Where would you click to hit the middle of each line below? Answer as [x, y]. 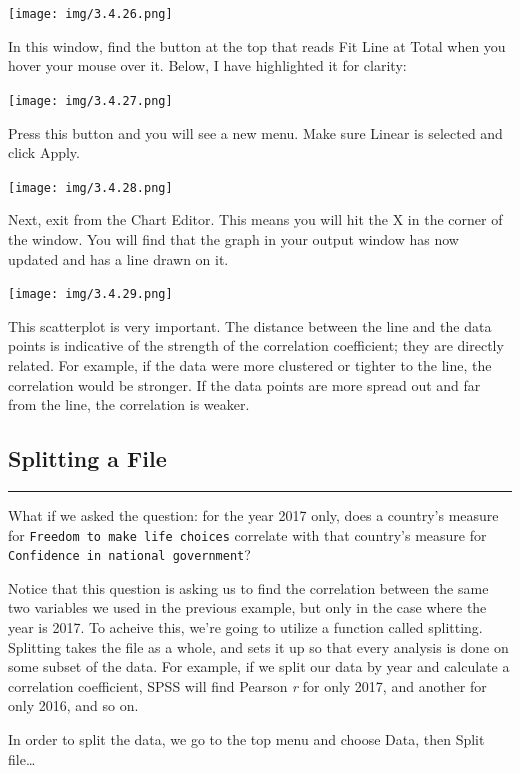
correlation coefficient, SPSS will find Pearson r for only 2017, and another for [247, 685]
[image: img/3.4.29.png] [90, 294]
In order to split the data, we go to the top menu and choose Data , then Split [246, 739]
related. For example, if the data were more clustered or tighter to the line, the [250, 364]
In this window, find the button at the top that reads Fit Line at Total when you [257, 45]
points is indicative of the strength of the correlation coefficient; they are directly [256, 345]
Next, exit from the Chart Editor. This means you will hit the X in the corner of [255, 219]
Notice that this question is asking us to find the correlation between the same [248, 587]
